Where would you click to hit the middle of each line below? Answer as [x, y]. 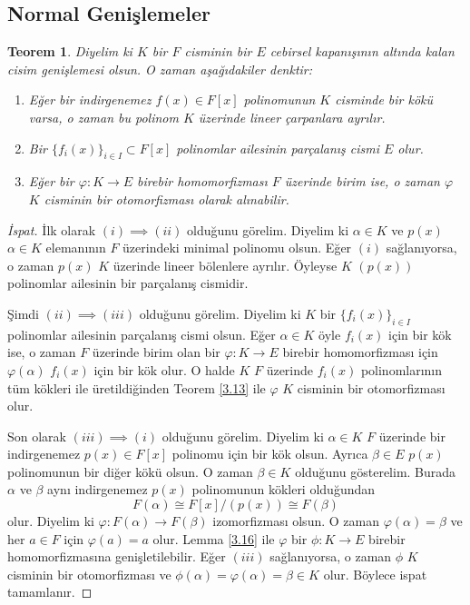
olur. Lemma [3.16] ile [214, 538]
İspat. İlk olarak [52, 229]
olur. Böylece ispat [375, 574]
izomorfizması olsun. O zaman [296, 521]
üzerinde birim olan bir [156, 352]
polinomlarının [401, 369]
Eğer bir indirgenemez [90, 99]
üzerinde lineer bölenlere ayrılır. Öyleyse [225, 265]
